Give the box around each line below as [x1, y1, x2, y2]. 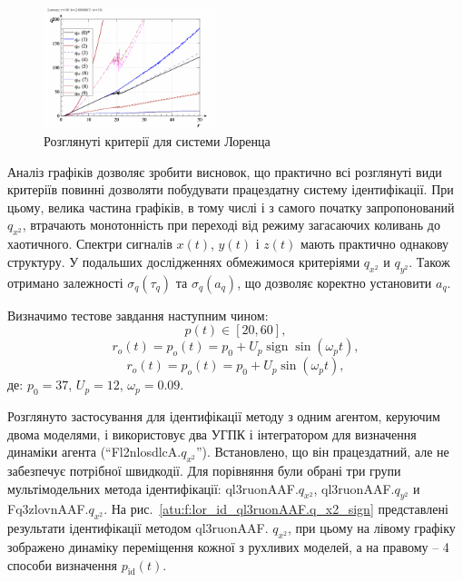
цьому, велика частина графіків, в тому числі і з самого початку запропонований [7, 197, 455, 216]
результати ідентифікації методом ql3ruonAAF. [7, 518, 269, 538]
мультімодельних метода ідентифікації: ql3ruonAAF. [7, 478, 299, 498]
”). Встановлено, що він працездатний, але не [195, 442, 449, 461]
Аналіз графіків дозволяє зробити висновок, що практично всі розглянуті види [7, 162, 442, 181]
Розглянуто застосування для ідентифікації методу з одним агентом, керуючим [7, 406, 440, 425]
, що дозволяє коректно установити [237, 272, 432, 291]
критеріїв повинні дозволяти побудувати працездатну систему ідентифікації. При [7, 180, 454, 199]
